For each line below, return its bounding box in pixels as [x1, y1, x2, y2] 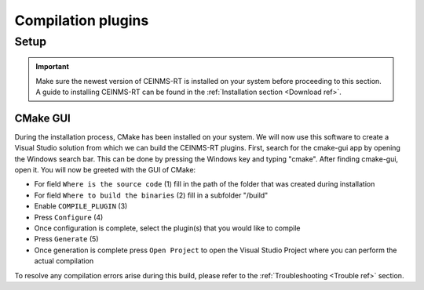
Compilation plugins [14, 12, 149, 29]
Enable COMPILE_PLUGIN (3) [34, 201, 128, 211]
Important [35, 62, 70, 71]
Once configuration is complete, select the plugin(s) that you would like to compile [34, 223, 301, 233]
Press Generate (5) [34, 234, 99, 244]
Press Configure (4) [34, 212, 104, 222]
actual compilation [34, 256, 94, 266]
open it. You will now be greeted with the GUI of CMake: [14, 165, 196, 175]
